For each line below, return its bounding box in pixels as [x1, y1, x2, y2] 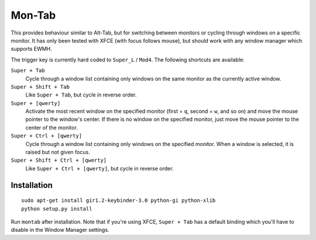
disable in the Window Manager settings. [11, 227, 109, 234]
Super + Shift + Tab [11, 84, 70, 90]
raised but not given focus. [25, 149, 90, 156]
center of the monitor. [25, 124, 78, 131]
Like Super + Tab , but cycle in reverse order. [25, 91, 137, 99]
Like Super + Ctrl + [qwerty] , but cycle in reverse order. [25, 165, 174, 172]
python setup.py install [21, 205, 92, 212]
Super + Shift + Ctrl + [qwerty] [11, 157, 107, 164]
